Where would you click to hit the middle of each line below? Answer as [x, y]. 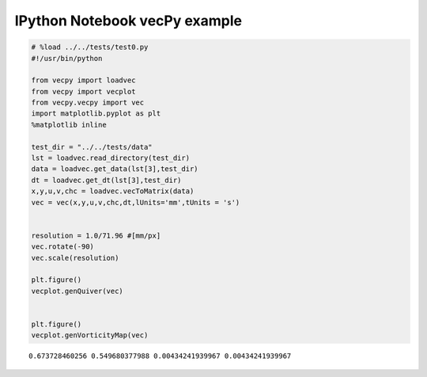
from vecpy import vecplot [83, 91]
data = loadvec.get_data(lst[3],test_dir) [115, 169]
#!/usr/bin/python [67, 58]
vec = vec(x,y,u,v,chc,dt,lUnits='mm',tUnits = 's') [136, 202]
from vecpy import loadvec [83, 80]
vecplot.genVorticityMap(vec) [90, 335]
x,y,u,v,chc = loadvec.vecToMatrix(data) [113, 191]
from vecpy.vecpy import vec [88, 103]
